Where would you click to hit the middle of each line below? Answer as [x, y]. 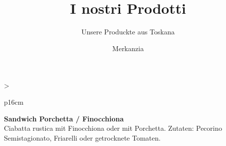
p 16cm [14, 102]
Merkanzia [128, 48]
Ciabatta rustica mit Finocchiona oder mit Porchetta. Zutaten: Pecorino [113, 128]
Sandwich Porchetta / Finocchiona [64, 118]
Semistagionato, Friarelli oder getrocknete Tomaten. [82, 137]
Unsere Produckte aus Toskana [128, 32]
